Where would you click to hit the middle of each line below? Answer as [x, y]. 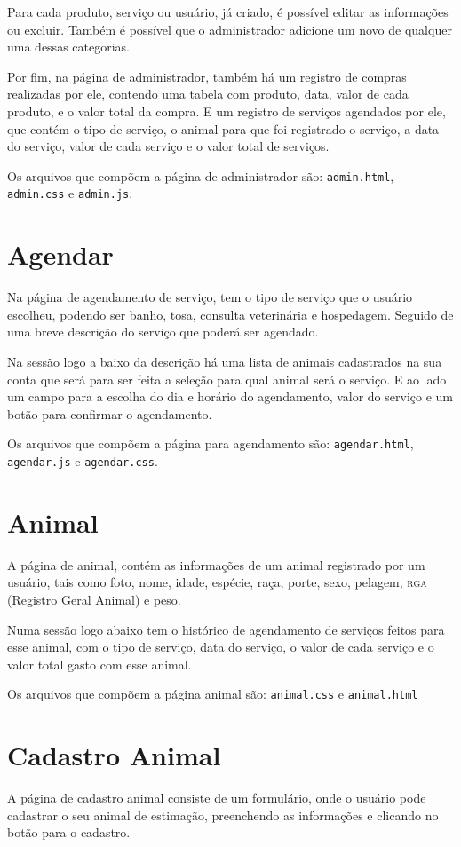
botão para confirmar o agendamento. [110, 413]
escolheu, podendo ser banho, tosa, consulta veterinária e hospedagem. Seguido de [230, 314]
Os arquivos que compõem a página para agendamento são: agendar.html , [211, 443]
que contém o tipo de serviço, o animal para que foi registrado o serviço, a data [223, 128]
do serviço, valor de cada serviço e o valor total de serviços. [168, 146]
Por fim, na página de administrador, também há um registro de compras [207, 76]
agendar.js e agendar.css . [83, 461]
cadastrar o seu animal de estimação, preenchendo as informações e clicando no [223, 815]
